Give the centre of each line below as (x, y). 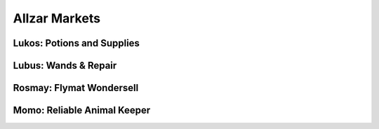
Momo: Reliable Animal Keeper (82, 110)
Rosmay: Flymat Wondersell (76, 88)
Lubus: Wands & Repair (65, 66)
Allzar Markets (57, 18)
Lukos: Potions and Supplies (77, 43)
